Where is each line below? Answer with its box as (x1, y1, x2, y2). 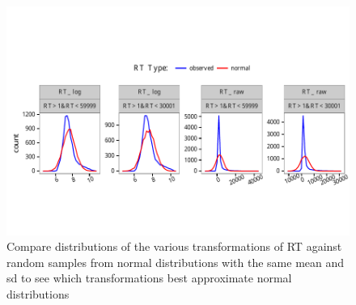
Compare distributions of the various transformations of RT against (6, 238, 342, 255)
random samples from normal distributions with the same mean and (6, 253, 345, 270)
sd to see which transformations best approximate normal (6, 269, 292, 286)
